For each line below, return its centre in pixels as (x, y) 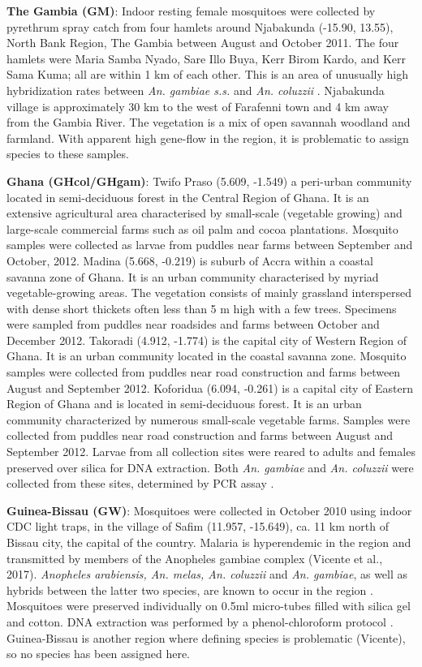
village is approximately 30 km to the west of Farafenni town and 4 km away (198, 106)
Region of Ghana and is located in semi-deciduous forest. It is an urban (184, 404)
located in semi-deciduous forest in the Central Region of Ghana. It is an (188, 197)
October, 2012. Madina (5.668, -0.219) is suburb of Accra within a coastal (190, 260)
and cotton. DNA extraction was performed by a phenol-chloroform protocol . (200, 621)
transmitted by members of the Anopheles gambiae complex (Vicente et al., (195, 558)
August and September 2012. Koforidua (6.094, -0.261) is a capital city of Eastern (210, 387)
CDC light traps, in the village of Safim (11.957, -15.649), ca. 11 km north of (198, 526)
